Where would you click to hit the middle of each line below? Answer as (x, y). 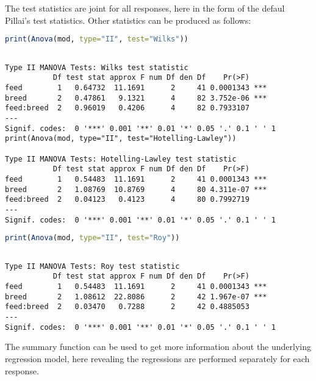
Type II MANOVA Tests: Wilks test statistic (97, 67)
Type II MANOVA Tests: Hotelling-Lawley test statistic (121, 159)
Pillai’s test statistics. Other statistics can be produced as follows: (128, 20)
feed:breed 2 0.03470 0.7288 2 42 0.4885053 (127, 307)
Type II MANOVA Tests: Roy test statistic (92, 266)
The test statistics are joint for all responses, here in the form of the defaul (145, 8)
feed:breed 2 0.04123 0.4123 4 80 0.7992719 (127, 200)
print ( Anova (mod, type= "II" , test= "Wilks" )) (97, 39)
